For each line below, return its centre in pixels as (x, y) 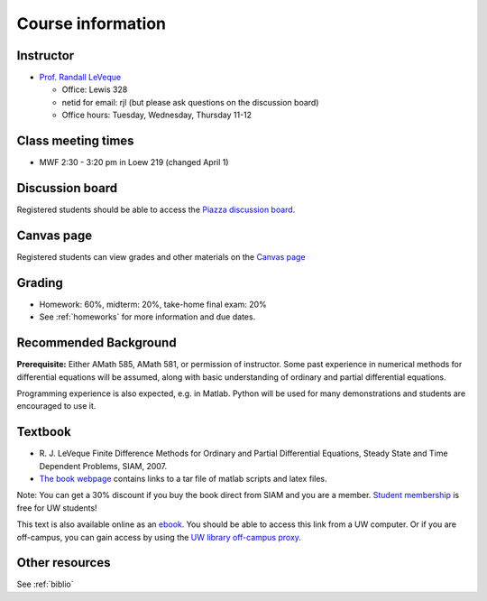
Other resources (64, 563)
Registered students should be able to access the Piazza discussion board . (156, 210)
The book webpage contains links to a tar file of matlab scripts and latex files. (183, 479)
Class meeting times (75, 141)
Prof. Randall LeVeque (80, 78)
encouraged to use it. (56, 406)
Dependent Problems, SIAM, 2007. (103, 466)
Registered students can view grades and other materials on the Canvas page (161, 256)
